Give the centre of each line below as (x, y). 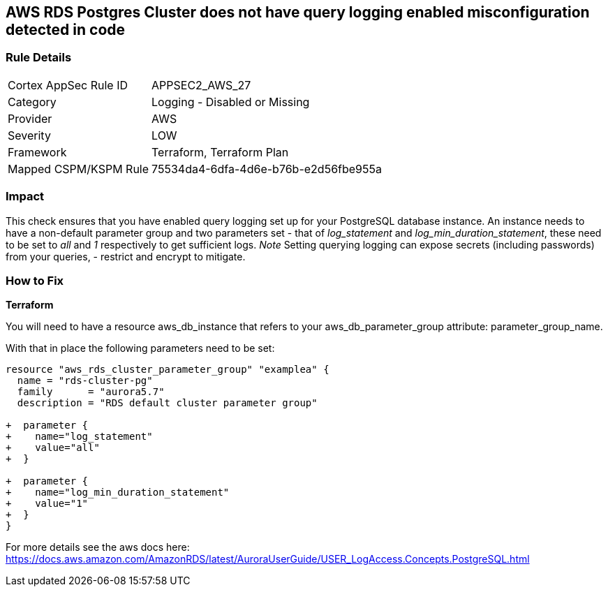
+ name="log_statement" (79, 437)
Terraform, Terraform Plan (220, 152)
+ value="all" (53, 448)
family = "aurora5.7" (91, 392)
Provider (30, 118)
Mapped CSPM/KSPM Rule (79, 169)
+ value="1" (47, 504)
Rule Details (39, 58)
